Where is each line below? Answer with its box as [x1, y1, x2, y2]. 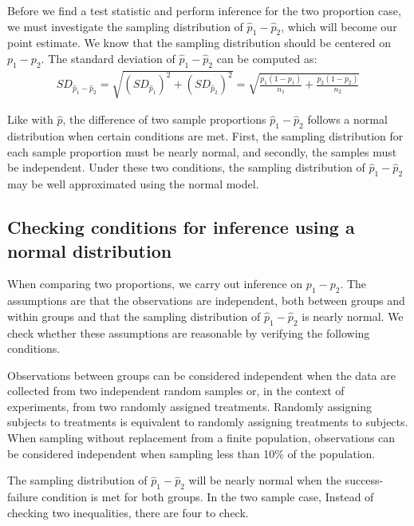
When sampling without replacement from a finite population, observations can [7, 429, 396, 446]
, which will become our [281, 18, 397, 34]
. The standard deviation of [41, 49, 175, 66]
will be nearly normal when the [188, 472, 341, 488]
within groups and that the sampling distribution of [7, 307, 261, 324]
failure [7, 488, 38, 505]
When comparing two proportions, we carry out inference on [7, 275, 303, 292]
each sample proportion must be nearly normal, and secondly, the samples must [7, 143, 397, 160]
